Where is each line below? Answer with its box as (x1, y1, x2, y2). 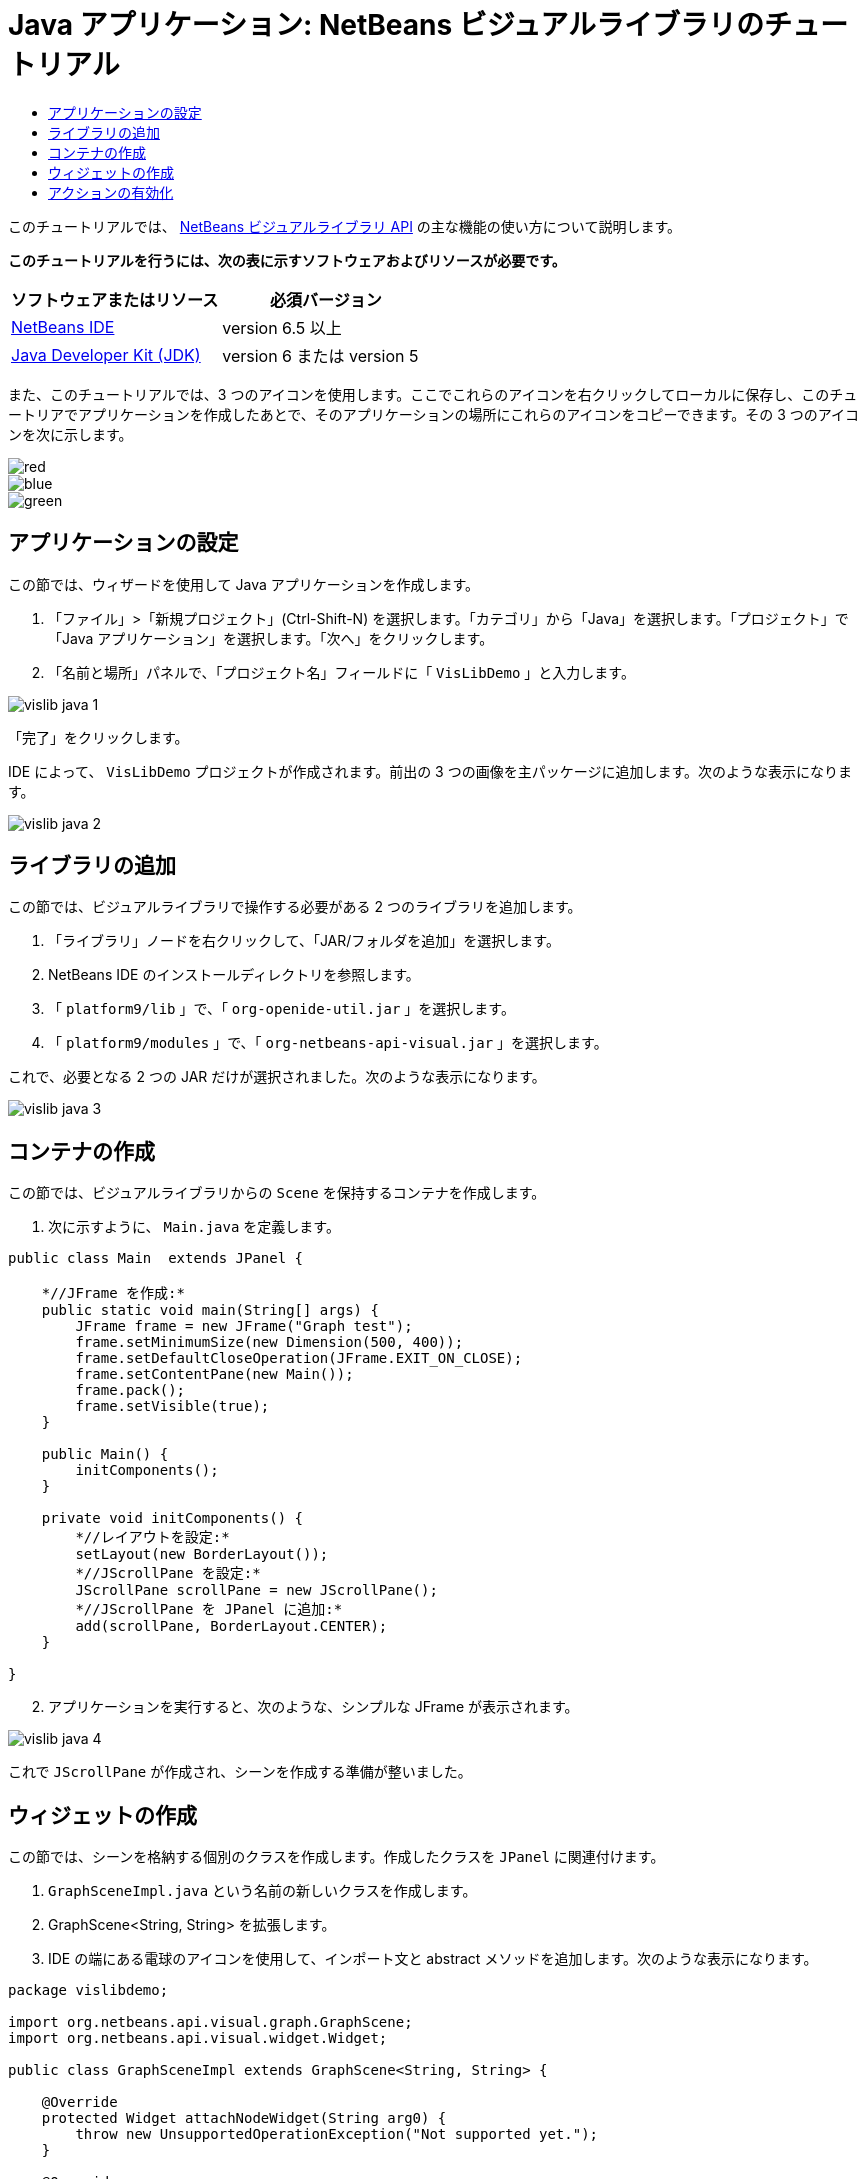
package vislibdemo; (8, 1982, 169, 1999)
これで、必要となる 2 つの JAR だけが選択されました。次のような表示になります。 (8, 1068, 546, 1086)
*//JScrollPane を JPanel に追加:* (75, 1601, 343, 1618)
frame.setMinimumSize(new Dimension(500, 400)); (75, 1334, 464, 1351)
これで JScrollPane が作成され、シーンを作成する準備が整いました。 (8, 1763, 472, 1781)
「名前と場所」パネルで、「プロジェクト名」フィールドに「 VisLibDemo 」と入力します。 (48, 663, 635, 681)
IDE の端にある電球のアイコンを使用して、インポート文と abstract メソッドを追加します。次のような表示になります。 (48, 1950, 818, 1968)
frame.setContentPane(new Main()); (75, 1366, 354, 1383)
